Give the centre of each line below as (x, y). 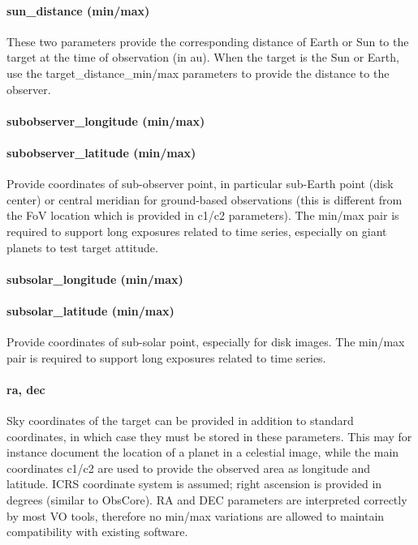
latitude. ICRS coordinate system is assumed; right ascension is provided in (194, 484)
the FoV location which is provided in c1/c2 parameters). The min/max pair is (203, 215)
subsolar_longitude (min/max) (95, 279)
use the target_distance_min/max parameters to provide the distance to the (198, 73)
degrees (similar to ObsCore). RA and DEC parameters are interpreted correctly (207, 500)
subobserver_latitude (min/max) (101, 152)
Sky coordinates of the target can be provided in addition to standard (180, 421)
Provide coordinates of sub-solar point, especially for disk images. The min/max (206, 342)
